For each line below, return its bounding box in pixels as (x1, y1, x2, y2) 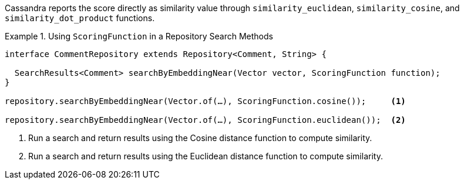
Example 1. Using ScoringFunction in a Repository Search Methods (5, 31, 273, 41)
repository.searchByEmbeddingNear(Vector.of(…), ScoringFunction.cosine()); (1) (5, 96, 406, 106)
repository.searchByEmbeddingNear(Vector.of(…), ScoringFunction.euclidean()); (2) (5, 115, 406, 125)
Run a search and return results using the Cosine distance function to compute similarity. (28, 133, 372, 143)
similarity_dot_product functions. (5, 13, 155, 23)
